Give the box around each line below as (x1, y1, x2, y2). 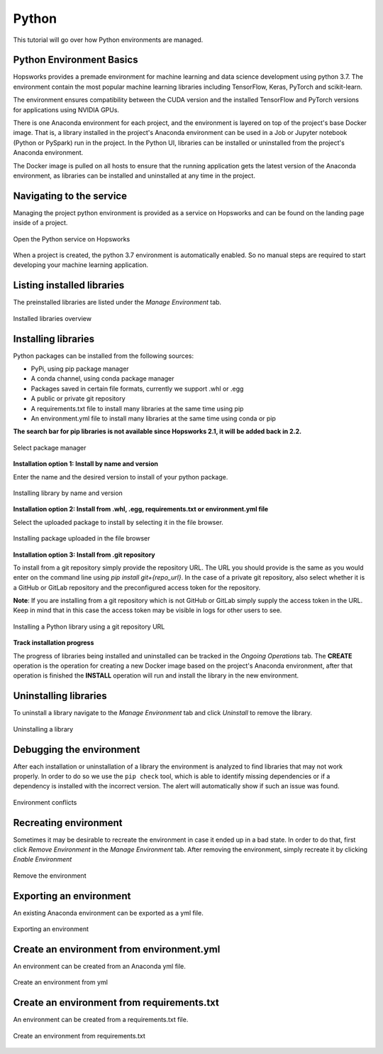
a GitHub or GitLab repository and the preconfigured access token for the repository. (13, 583, 261, 592)
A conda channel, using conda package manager (30, 374, 174, 383)
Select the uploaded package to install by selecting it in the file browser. (13, 518, 223, 526)
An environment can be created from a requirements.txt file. (13, 1016, 189, 1024)
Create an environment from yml (13, 978, 108, 987)
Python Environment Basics (13, 54, 138, 66)
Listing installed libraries (13, 279, 125, 291)
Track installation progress (13, 639, 94, 647)
